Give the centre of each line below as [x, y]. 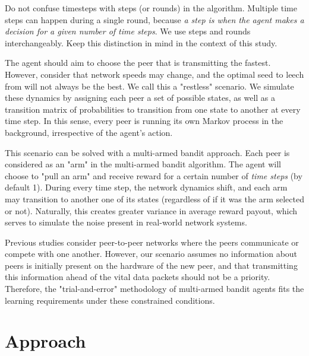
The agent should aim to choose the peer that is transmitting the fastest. [138, 63]
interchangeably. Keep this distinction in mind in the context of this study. [141, 42]
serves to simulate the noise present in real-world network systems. [126, 222]
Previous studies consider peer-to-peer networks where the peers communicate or [152, 242]
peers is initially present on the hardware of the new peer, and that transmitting [151, 265]
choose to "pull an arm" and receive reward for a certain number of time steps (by [154, 175]
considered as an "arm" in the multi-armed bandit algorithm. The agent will [143, 164]
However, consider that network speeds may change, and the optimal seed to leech [154, 74]
